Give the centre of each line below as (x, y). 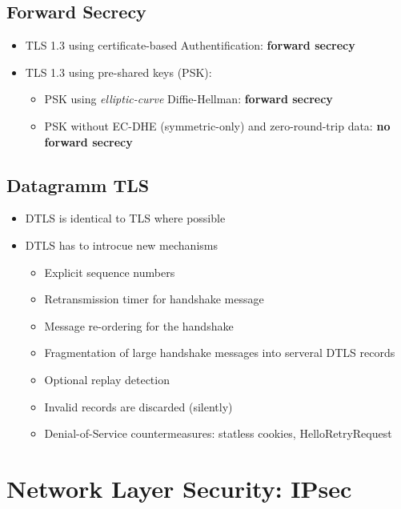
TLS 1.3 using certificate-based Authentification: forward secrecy (190, 45)
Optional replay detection (107, 379)
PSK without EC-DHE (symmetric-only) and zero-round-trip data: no (217, 125)
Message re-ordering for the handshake (139, 325)
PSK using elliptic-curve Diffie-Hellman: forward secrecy (188, 99)
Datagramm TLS (78, 184)
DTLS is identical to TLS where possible (125, 218)
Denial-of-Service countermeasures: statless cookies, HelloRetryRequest (218, 433)
